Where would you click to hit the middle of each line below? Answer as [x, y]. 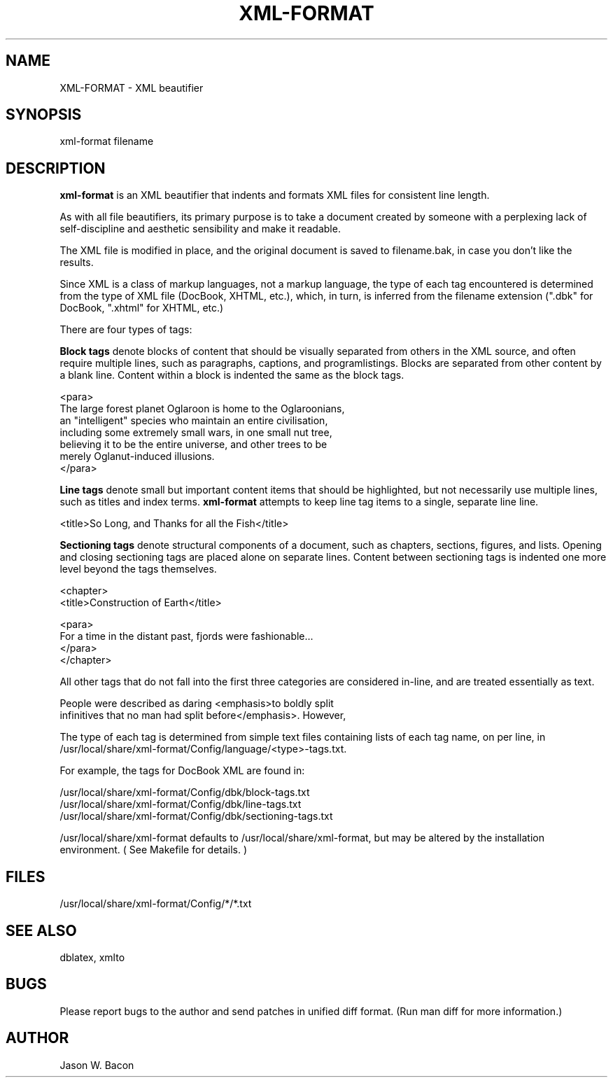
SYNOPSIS [44, 115]
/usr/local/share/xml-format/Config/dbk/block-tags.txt [185, 792]
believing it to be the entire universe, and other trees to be [193, 445]
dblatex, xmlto [92, 957]
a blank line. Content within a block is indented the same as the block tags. [232, 375]
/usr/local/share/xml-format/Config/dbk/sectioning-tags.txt [196, 816]
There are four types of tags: [126, 330]
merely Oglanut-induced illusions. [137, 456]
